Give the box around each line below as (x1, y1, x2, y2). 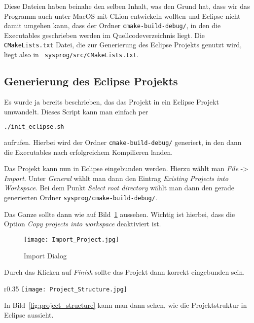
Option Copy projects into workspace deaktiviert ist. (4, 218, 161, 229)
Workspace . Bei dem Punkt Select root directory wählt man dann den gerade (4, 182, 235, 193)
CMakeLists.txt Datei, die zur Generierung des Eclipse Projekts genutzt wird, (4, 39, 242, 50)
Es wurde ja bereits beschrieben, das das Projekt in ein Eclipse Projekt (4, 96, 219, 107)
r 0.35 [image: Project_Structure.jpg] (4, 283, 127, 293)
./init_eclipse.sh (4, 123, 64, 131)
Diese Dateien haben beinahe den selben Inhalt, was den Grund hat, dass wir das (4, 1, 250, 11)
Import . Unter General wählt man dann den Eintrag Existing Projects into (4, 173, 228, 183)
